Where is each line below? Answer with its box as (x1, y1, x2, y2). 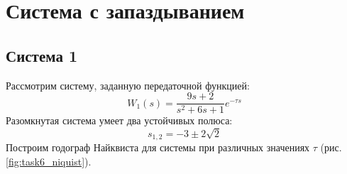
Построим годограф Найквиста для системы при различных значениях (6, 140, 310, 155)
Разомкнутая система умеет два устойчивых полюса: (6, 113, 233, 128)
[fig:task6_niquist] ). (6, 154, 92, 169)
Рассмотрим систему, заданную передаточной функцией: (6, 77, 250, 92)
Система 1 (6, 44, 78, 66)
